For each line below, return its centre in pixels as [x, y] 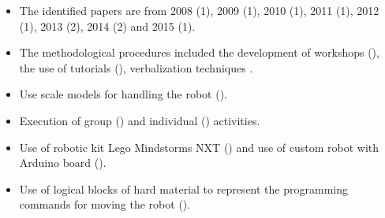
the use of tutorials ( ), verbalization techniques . [136, 67]
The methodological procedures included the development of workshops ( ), [199, 52]
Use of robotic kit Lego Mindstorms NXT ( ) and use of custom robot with [199, 147]
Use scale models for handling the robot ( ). [123, 94]
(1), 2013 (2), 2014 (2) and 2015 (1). [107, 26]
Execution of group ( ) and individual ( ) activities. [140, 120]
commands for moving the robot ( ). [105, 204]
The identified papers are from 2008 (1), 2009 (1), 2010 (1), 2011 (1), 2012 [199, 10]
